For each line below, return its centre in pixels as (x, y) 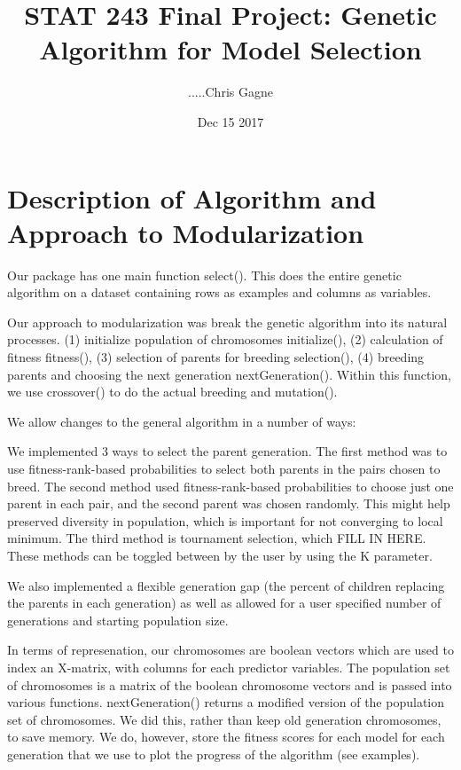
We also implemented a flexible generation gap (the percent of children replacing (226, 585)
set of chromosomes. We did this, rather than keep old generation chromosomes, (224, 719)
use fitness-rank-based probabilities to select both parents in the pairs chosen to (224, 468)
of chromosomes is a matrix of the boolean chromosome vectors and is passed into (230, 684)
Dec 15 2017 (230, 121)
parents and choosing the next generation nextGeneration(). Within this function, (230, 374)
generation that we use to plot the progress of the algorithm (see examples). (214, 754)
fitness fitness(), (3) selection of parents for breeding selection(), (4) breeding (216, 357)
